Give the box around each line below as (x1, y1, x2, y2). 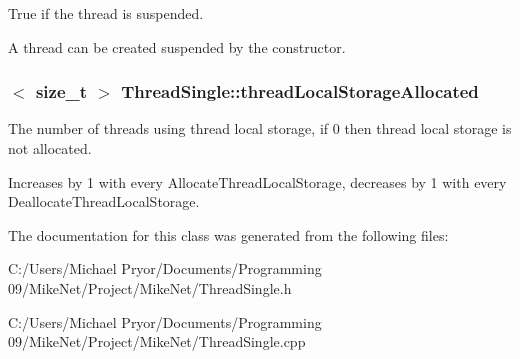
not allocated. (8, 138, 92, 158)
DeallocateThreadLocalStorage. (8, 191, 200, 212)
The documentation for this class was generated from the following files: (8, 224, 449, 245)
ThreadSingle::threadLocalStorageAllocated (121, 79, 479, 104)
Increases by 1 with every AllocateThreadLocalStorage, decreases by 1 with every (8, 171, 507, 192)
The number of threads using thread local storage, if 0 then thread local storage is (8, 118, 512, 139)
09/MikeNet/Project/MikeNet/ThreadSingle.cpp (8, 331, 306, 352)
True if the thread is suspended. (8, 3, 204, 23)
